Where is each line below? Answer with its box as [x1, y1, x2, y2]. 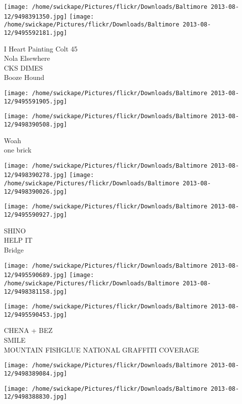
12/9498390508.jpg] [4, 121, 67, 128]
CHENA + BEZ [4, 325, 53, 335]
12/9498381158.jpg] [4, 288, 67, 295]
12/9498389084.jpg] [4, 370, 67, 377]
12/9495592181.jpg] [4, 29, 67, 36]
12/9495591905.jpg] [4, 98, 67, 105]
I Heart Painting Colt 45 [4, 43, 78, 53]
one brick [4, 145, 32, 155]
